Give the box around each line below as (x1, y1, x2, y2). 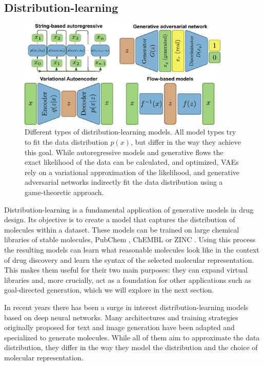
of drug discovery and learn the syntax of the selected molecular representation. (4, 254, 254, 265)
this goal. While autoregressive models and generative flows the (25, 146, 224, 157)
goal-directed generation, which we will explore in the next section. (4, 284, 214, 295)
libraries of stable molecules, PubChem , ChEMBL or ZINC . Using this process (4, 234, 256, 245)
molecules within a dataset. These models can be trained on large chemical (4, 224, 239, 235)
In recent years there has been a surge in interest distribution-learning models (4, 301, 249, 312)
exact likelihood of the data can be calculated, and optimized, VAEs (25, 157, 239, 167)
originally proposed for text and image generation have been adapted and (4, 322, 235, 333)
